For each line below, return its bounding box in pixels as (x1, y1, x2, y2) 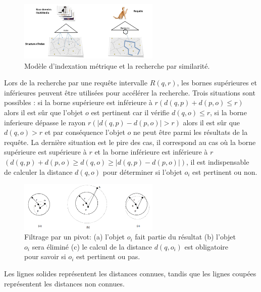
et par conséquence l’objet (44, 127, 125, 137)
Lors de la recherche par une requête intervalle (4, 77, 147, 88)
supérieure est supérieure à (4, 147, 87, 157)
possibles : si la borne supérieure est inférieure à (4, 97, 152, 108)
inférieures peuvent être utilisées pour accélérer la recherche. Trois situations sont (4, 87, 255, 98)
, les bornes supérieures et (177, 77, 257, 88)
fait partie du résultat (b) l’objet (135, 231, 236, 242)
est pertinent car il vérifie (91, 107, 170, 118)
